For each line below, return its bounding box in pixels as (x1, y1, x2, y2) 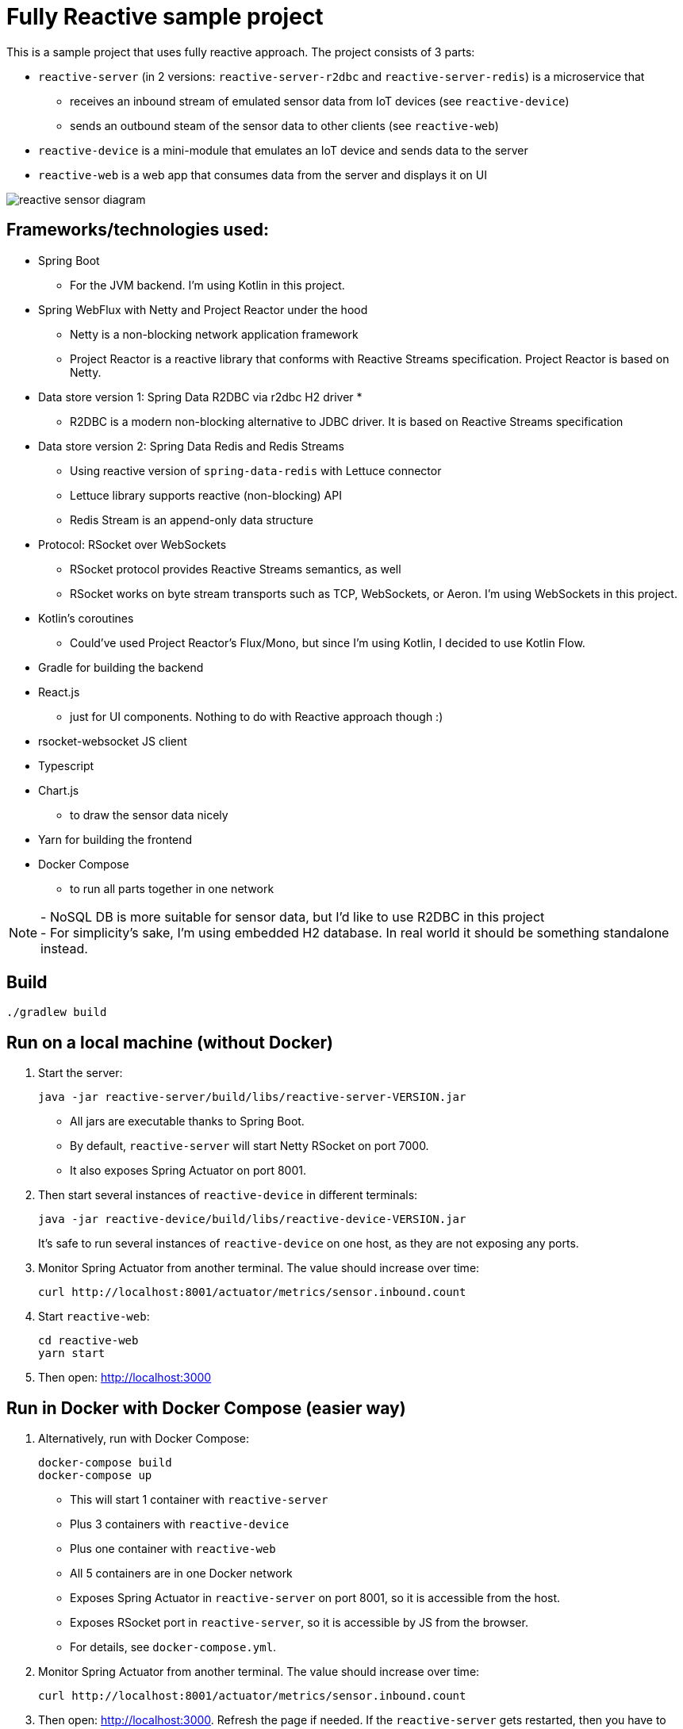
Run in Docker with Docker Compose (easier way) (6, 1397, 406, 1418)
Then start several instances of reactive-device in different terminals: (38, 1188, 418, 1202)
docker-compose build (38, 1456, 172, 1470)
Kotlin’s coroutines (38, 611, 134, 625)
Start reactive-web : (38, 1309, 150, 1324)
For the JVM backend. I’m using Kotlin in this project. (70, 278, 345, 292)
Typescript (38, 758, 94, 772)
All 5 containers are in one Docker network (70, 1566, 293, 1581)
